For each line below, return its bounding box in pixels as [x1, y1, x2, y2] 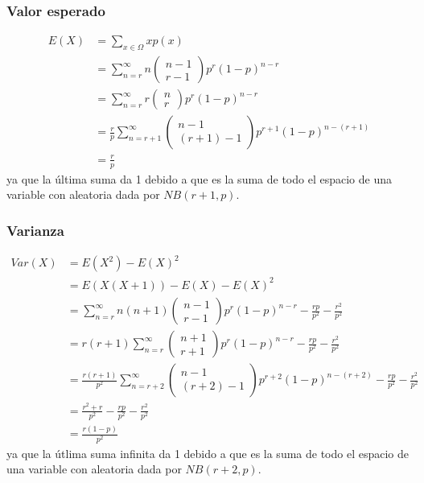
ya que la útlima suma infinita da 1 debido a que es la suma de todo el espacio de [6, 444, 409, 461]
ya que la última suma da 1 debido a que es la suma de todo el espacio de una [6, 170, 392, 187]
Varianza [6, 220, 64, 240]
